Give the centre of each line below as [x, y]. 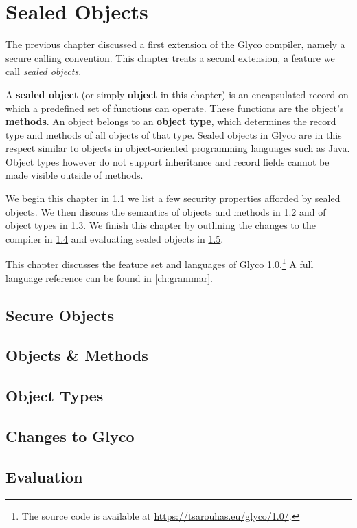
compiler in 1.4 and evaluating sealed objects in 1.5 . [115, 238]
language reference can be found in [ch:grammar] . [109, 277]
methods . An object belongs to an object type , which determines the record [171, 121]
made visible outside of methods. [74, 175]
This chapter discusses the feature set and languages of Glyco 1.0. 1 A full [160, 263]
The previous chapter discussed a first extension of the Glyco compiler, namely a [175, 44]
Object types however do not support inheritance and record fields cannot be [168, 161]
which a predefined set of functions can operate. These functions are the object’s [175, 108]
